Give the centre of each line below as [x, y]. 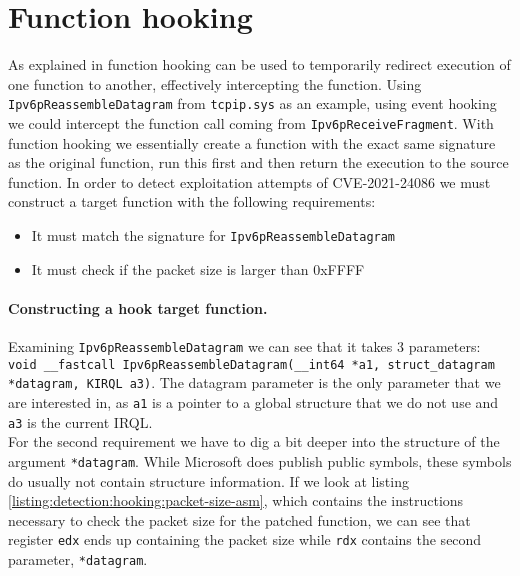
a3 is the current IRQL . [80, 421]
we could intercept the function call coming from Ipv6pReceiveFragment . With [251, 122]
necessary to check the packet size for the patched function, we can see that [239, 519]
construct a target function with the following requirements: [192, 201]
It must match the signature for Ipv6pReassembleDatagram [213, 235]
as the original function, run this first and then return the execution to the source [258, 162]
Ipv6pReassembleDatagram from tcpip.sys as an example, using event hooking [252, 103]
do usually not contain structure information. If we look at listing [208, 480]
